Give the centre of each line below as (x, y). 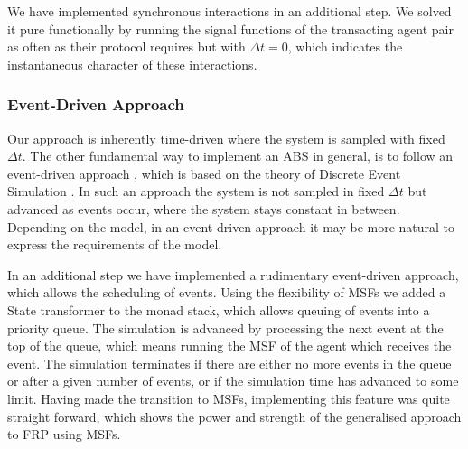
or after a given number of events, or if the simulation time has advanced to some (233, 381)
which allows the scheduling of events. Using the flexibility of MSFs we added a (227, 292)
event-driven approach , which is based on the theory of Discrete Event (204, 173)
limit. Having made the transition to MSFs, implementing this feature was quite (229, 398)
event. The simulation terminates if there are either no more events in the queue (229, 363)
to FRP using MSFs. (64, 434)
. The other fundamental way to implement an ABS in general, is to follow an (238, 156)
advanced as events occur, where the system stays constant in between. (204, 208)
